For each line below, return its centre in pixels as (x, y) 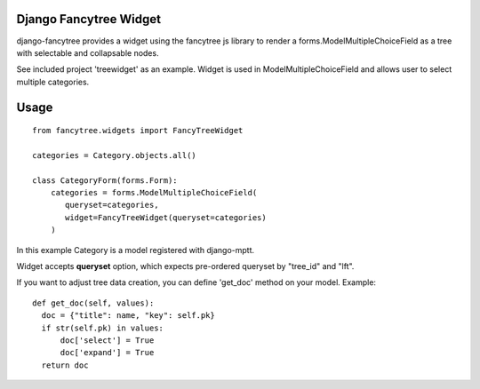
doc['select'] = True (107, 340)
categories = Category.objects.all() (115, 155)
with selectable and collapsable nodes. (88, 52)
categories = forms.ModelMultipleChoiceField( (154, 193)
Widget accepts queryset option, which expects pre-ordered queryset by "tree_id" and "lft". (185, 266)
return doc (65, 365)
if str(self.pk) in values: (103, 328)
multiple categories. (53, 82)
